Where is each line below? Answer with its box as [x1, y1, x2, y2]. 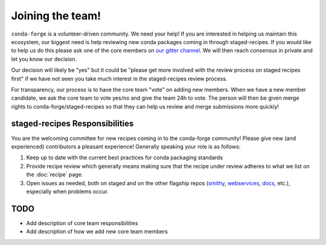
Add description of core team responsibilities [26, 219, 138, 226]
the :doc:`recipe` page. [26, 171, 83, 178]
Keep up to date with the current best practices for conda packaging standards [26, 154, 223, 161]
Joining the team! [11, 9, 101, 22]
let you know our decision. [11, 55, 77, 63]
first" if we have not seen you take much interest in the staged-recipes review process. [11, 75, 228, 82]
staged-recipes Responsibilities [11, 118, 134, 129]
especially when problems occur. [26, 188, 109, 195]
